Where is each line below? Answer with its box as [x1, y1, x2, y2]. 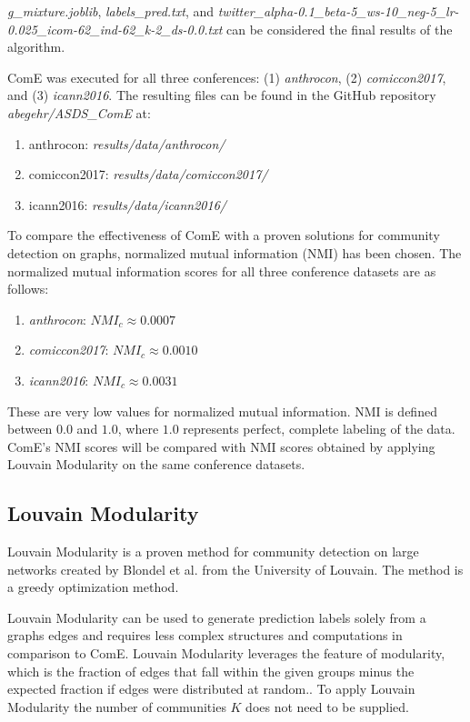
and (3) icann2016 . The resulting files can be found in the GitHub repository [7, 85, 436, 105]
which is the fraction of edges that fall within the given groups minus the [7, 661, 415, 680]
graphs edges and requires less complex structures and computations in [7, 626, 403, 645]
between [7, 419, 53, 438]
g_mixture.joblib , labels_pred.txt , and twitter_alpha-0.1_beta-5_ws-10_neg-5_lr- [7, 2, 459, 20]
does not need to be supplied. [245, 697, 409, 716]
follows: [7, 279, 49, 298]
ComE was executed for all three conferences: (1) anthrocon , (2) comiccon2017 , [7, 67, 446, 86]
